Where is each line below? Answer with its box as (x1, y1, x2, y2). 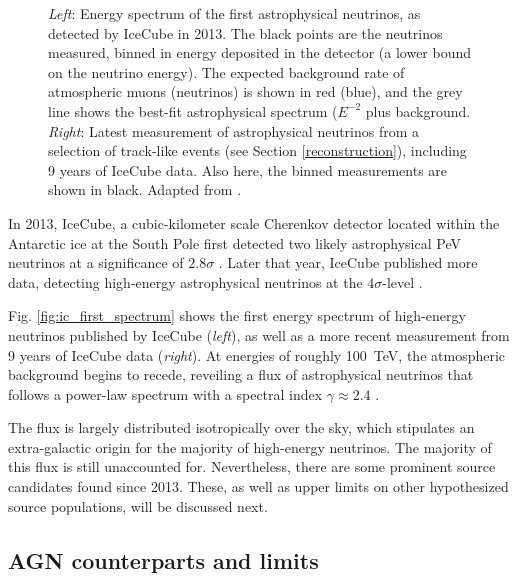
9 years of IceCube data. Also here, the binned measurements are (48, 159, 448, 180)
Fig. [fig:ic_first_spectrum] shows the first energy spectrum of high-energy (8, 305, 466, 326)
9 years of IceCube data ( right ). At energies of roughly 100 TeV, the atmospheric (8, 344, 506, 365)
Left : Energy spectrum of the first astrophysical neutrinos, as (48, 3, 421, 23)
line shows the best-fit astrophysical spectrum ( (48, 100, 338, 121)
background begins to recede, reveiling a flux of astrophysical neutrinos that (8, 364, 474, 385)
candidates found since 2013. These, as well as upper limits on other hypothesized (8, 476, 509, 497)
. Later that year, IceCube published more (218, 252, 478, 273)
